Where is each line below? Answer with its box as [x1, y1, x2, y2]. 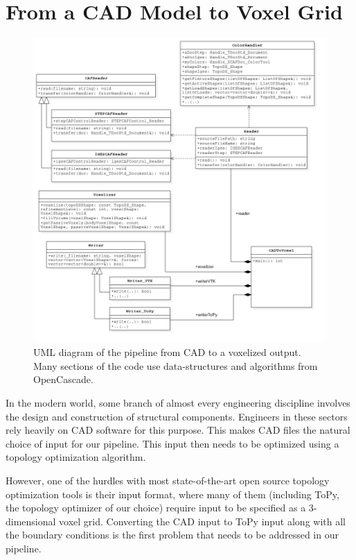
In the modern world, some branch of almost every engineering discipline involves [6, 396, 350, 410]
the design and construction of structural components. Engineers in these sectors [6, 409, 348, 423]
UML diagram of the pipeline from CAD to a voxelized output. [33, 345, 301, 359]
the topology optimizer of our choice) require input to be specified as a [6, 500, 306, 515]
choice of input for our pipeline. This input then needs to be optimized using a [6, 436, 339, 450]
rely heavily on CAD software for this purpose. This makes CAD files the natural [6, 423, 350, 437]
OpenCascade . [33, 372, 94, 387]
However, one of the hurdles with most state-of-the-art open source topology [6, 473, 330, 488]
